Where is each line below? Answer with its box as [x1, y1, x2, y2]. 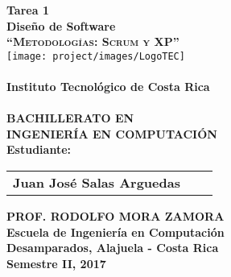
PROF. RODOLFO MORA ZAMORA [6, 208, 225, 224]
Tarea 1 [6, 2, 49, 18]
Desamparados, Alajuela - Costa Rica [6, 239, 219, 256]
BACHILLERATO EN [6, 110, 134, 126]
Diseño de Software [6, 17, 116, 34]
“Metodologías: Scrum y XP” [6, 33, 179, 50]
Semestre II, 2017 [6, 254, 106, 271]
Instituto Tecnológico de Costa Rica [6, 78, 210, 95]
